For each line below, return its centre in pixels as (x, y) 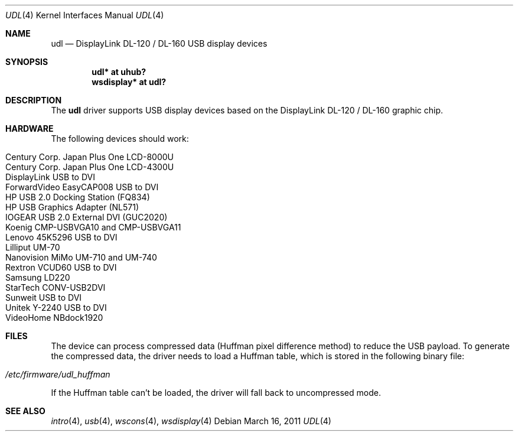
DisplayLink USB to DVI (50, 177)
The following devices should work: (120, 139)
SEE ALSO (25, 411)
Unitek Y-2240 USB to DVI (56, 308)
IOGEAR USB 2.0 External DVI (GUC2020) (87, 217)
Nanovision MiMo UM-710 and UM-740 (81, 257)
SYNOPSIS (27, 62)
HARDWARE (30, 128)
